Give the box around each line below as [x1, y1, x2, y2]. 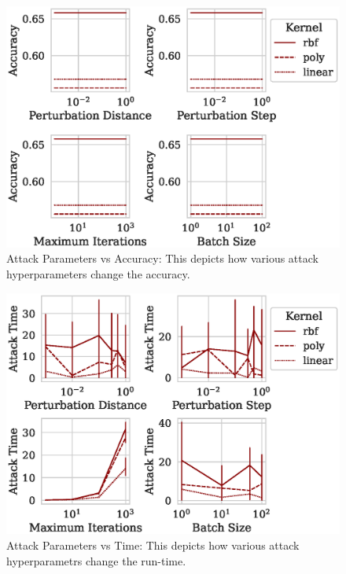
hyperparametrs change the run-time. [6, 552, 186, 568]
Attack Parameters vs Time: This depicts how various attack [6, 537, 300, 553]
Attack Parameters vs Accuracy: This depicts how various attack [6, 250, 318, 267]
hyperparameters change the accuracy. [6, 266, 190, 281]
